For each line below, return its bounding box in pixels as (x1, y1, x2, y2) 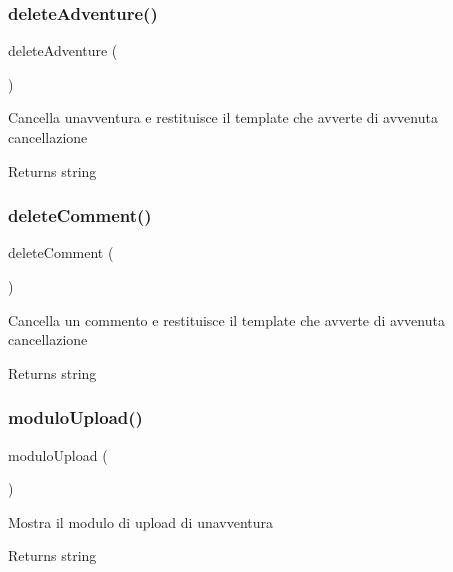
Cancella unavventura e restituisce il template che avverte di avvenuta (8, 107, 438, 128)
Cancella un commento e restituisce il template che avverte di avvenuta (8, 309, 445, 330)
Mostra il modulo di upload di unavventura (8, 511, 274, 532)
